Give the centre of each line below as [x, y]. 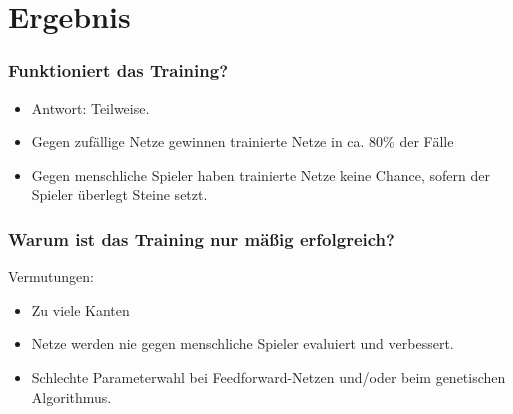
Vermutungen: [51, 276]
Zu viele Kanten [80, 309]
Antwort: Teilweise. [90, 107]
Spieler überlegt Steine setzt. [119, 194]
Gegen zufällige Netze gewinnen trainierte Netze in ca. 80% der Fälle [242, 141]
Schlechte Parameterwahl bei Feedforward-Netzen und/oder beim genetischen [268, 376]
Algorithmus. [71, 396]
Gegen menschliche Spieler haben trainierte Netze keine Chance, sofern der [260, 174]
